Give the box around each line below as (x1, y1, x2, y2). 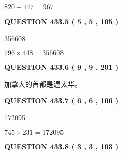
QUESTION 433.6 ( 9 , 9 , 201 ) (4, 62, 119, 72)
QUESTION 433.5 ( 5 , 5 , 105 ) (4, 16, 119, 26)
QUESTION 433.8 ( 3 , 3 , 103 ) (4, 141, 119, 151)
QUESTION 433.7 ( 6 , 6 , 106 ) (4, 95, 119, 106)
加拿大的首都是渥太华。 (4, 78, 82, 89)
